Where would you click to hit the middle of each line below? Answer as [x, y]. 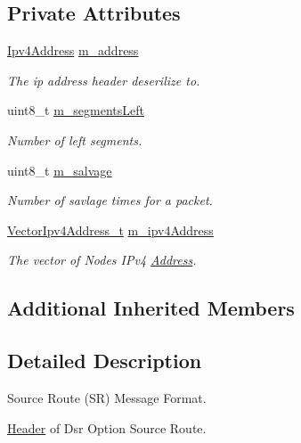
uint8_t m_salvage [60, 170]
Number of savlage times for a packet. [110, 200]
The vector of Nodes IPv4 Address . [102, 260]
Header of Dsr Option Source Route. [107, 427]
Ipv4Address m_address [73, 50]
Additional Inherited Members [151, 308]
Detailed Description [105, 361]
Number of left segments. [75, 139]
